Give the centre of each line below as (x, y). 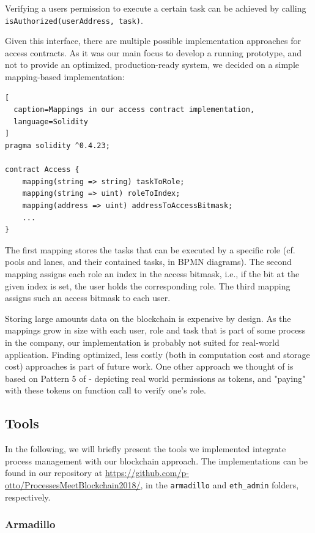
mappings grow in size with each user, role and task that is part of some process (155, 330)
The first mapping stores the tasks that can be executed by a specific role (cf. (150, 249)
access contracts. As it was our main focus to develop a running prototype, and (154, 52)
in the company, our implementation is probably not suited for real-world (142, 342)
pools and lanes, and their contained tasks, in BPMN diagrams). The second (148, 262)
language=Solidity (51, 121)
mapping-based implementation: (65, 77)
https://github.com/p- (147, 473)
